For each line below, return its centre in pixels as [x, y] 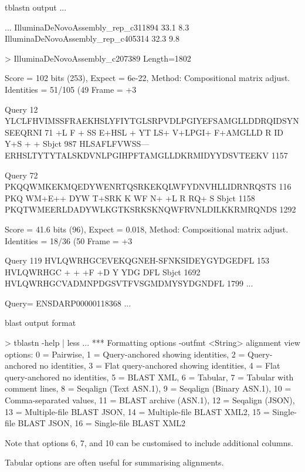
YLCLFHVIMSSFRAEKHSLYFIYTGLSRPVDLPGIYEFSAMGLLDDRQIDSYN [152, 121]
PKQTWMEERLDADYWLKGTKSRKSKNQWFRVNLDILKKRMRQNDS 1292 [150, 209]
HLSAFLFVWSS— [114, 144]
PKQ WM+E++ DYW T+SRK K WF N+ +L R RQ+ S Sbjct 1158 [130, 198]
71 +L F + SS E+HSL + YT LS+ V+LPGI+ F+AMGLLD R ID [164, 132]
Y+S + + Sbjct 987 [41, 144]
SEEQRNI [23, 132]
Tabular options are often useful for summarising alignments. [114, 462]
